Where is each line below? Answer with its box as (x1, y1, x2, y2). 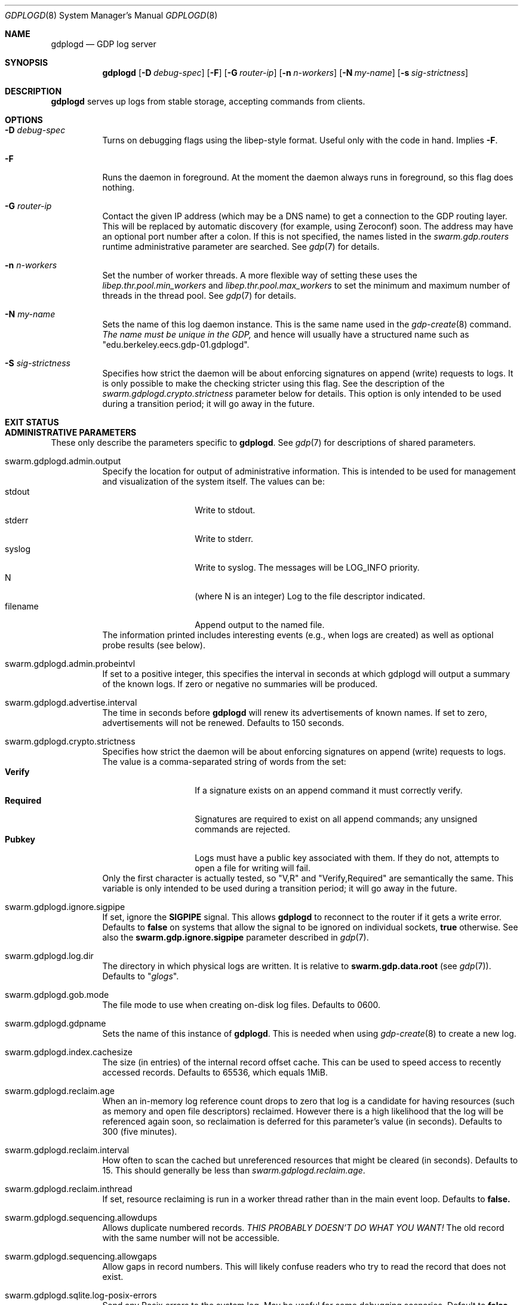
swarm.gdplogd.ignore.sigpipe (5, 902, 125, 912)
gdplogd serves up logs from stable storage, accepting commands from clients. (51, 96, 365, 106)
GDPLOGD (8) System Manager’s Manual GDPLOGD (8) (5, 10, 218, 20)
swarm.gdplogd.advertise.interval (5, 697, 137, 707)
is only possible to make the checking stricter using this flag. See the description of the (102, 378, 445, 388)
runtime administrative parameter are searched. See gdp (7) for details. (102, 241, 380, 252)
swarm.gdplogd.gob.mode (5, 990, 109, 1000)
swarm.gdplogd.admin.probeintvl (5, 658, 136, 669)
